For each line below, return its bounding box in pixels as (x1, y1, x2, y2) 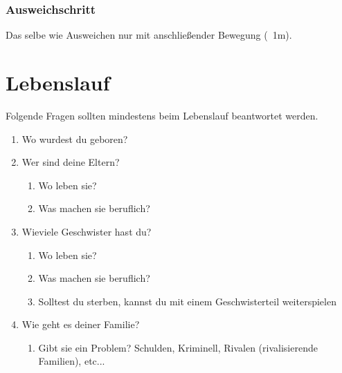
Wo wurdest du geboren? (21, 131, 128, 146)
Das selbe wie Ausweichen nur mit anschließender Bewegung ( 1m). (6, 28, 292, 42)
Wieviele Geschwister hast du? (21, 224, 152, 238)
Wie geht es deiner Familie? (21, 317, 140, 332)
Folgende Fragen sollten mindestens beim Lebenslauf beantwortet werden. (6, 108, 318, 122)
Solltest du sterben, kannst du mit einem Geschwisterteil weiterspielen (38, 294, 336, 308)
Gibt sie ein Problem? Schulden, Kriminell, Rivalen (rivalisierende (38, 340, 318, 354)
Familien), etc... (38, 354, 105, 368)
